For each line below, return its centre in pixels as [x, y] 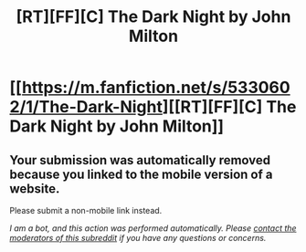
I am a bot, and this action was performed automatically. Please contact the [153, 228]
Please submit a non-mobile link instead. [86, 210]
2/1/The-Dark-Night [86, 107]
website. [35, 189]
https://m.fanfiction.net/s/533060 [156, 88]
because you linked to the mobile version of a [141, 174]
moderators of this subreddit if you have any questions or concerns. [138, 238]
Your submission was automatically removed [140, 160]
